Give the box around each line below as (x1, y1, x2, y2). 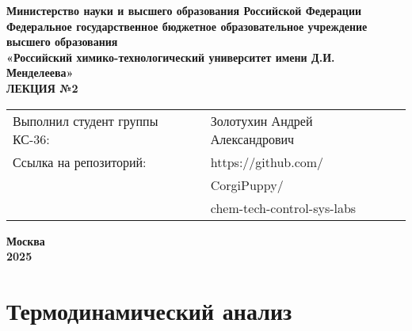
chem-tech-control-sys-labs (210, 198, 357, 217)
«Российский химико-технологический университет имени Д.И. (6, 48, 335, 65)
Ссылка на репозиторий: (13, 152, 147, 171)
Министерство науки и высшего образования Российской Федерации (6, 2, 362, 18)
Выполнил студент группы (13, 111, 158, 130)
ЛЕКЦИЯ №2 (6, 79, 78, 96)
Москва (6, 232, 45, 249)
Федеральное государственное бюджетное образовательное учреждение (6, 17, 368, 34)
